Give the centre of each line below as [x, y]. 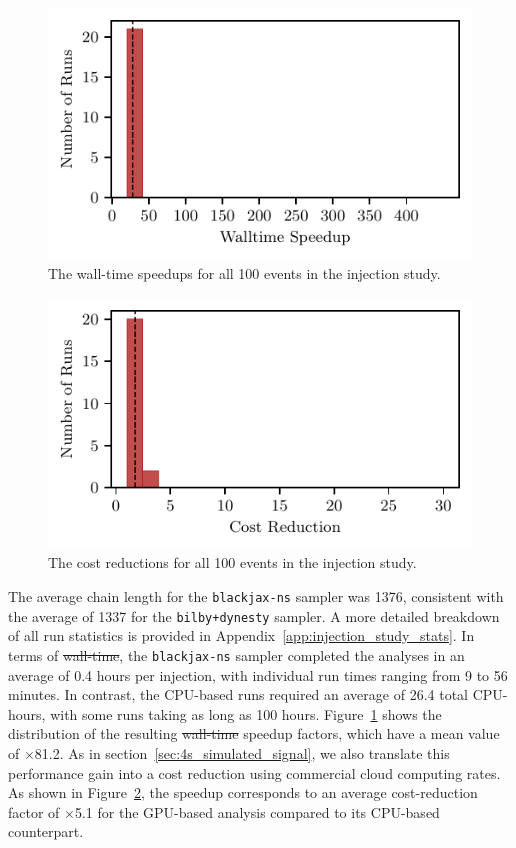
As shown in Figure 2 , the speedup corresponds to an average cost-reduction [243, 792]
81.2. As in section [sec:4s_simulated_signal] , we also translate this [242, 752]
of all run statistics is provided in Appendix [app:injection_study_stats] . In [241, 635]
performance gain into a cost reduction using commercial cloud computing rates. [254, 772]
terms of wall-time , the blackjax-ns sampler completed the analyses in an [236, 654]
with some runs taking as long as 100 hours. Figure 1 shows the [246, 713]
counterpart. [46, 831]
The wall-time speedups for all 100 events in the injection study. [244, 272]
